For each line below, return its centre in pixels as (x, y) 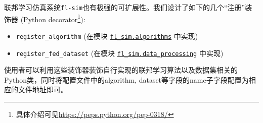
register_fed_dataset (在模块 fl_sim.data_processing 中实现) (120, 53)
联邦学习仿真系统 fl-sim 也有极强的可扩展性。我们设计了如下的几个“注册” (125, 7)
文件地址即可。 (43, 89)
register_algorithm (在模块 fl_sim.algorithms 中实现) (107, 36)
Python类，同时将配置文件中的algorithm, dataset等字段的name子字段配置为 (126, 79)
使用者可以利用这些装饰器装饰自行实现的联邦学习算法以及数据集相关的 (121, 70)
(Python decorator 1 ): (53, 18)
